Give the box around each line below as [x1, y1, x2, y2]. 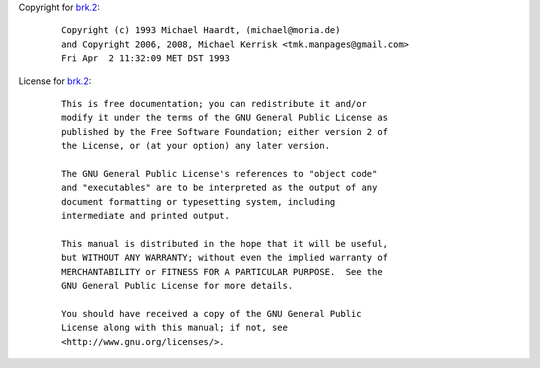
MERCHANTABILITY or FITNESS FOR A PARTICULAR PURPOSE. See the [61, 266, 384, 277]
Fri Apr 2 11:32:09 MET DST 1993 [61, 53, 230, 64]
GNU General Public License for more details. [61, 280, 294, 292]
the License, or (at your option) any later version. [61, 140, 330, 152]
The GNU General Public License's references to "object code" [61, 168, 378, 179]
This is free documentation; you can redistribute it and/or [61, 98, 367, 109]
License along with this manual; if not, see [61, 322, 289, 334]
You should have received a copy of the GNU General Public [61, 308, 362, 319]
